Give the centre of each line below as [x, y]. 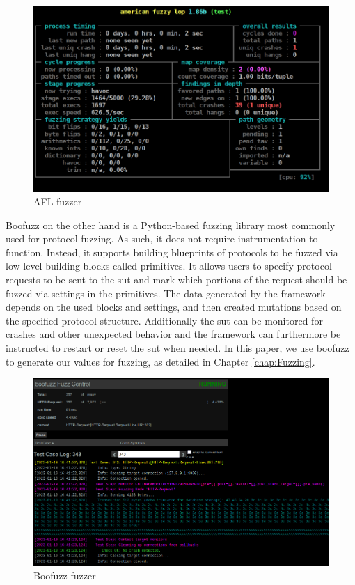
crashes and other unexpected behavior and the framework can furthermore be [173, 334]
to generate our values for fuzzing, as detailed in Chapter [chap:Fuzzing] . [160, 361]
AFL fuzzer [58, 202]
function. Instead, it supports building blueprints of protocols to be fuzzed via [172, 252]
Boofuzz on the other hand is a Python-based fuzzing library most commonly [171, 225]
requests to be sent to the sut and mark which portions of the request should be [176, 280]
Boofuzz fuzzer [65, 576]
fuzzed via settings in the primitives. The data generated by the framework [166, 293]
